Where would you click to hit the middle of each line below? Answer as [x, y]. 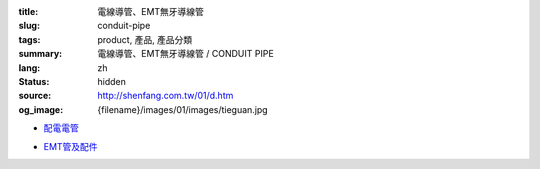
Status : [34, 81]
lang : [29, 67]
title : [28, 11]
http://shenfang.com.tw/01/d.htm [165, 96]
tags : [29, 39]
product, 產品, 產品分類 [145, 39]
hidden [112, 81]
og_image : [41, 109]
